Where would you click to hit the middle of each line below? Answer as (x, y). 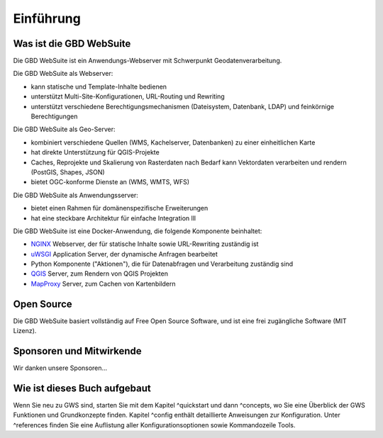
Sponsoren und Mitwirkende (77, 351)
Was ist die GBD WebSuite (72, 44)
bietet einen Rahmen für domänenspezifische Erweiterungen (120, 208)
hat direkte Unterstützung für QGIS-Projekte (95, 152)
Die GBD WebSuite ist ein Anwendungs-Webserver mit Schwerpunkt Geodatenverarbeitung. (148, 61)
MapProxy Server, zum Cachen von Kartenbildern (103, 283)
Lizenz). (25, 331)
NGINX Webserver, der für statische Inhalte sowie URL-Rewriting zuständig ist (145, 244)
